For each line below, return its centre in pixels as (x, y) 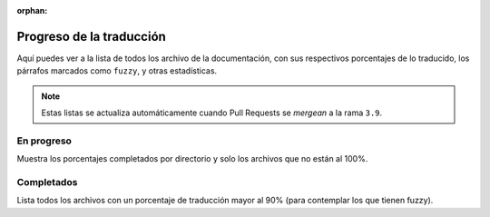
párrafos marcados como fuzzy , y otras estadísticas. (117, 71)
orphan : (32, 10)
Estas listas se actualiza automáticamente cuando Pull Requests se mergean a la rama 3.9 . (212, 113)
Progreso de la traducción (92, 36)
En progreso (44, 141)
